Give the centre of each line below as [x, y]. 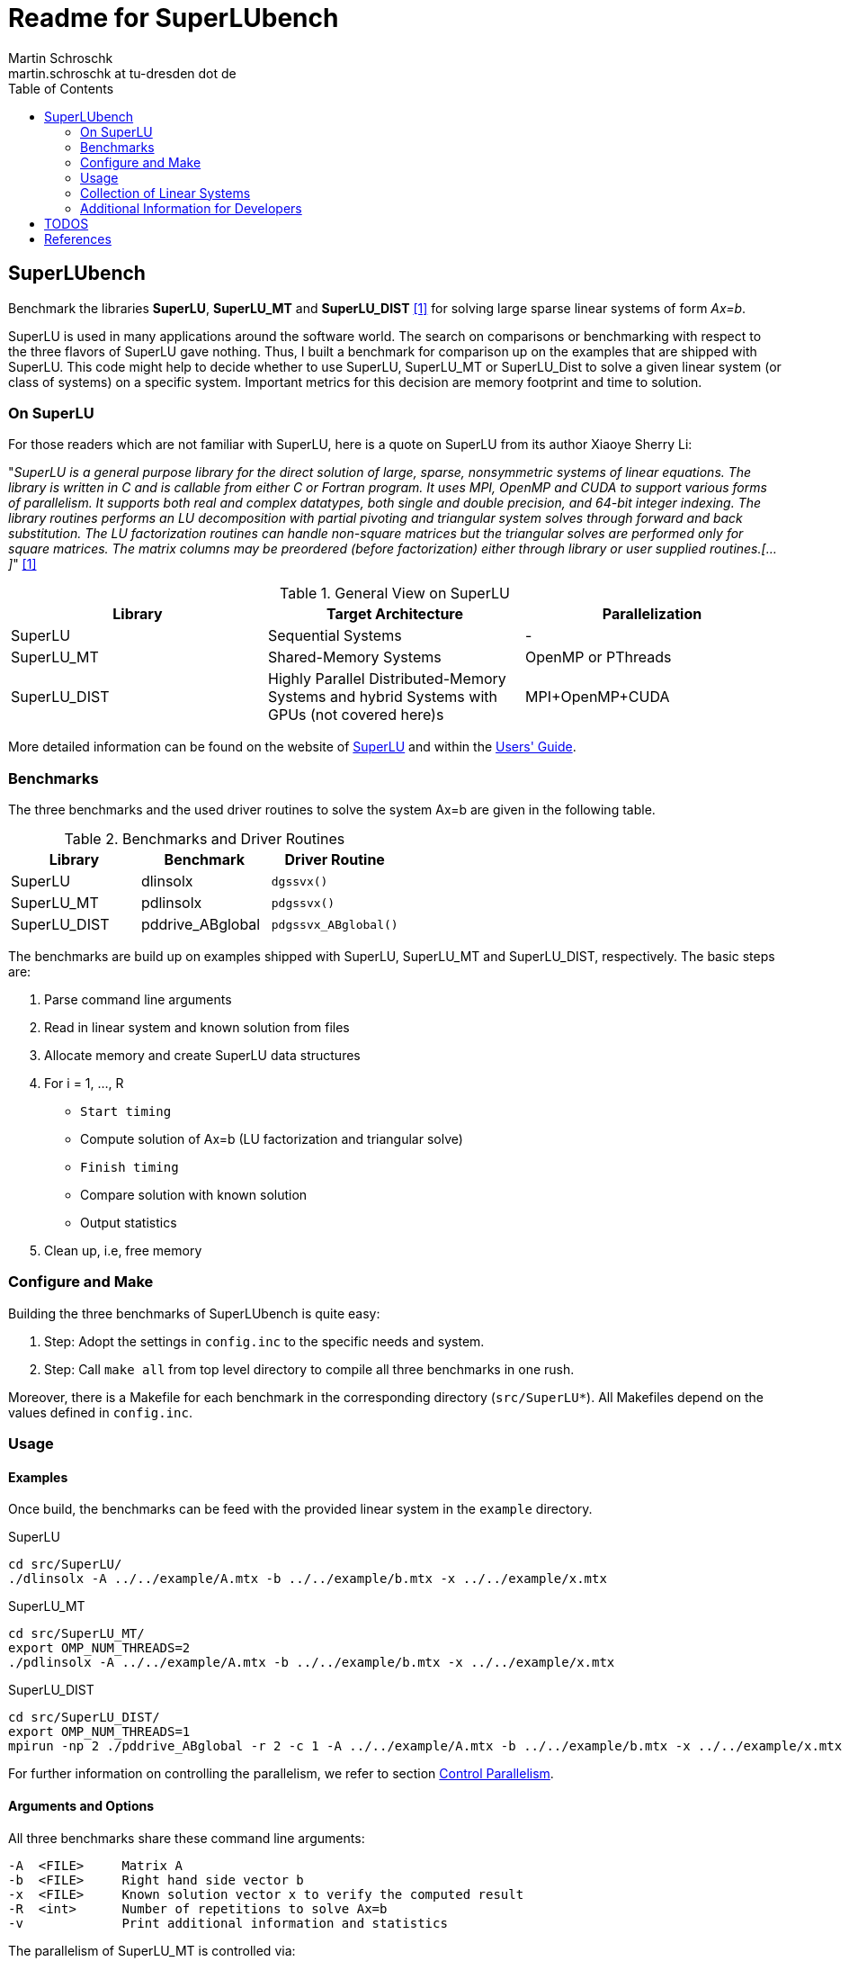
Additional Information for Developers [191, 208]
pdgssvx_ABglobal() [335, 924]
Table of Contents [61, 88]
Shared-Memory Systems [354, 657]
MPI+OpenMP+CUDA [597, 697]
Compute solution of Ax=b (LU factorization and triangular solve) [272, 1139]
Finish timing [130, 1168]
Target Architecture [395, 614]
